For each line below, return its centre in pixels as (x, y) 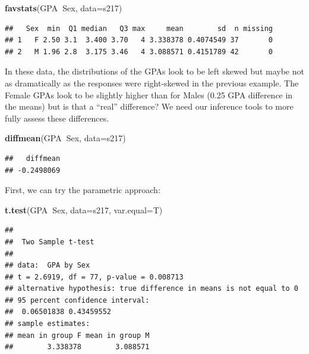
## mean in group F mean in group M (77, 335)
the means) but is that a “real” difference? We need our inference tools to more (149, 106)
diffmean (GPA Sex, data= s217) (65, 138)
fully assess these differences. (57, 118)
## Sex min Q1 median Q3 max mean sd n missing (139, 28)
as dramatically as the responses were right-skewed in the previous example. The (152, 83)
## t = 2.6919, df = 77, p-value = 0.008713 (94, 277)
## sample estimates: (48, 324)
